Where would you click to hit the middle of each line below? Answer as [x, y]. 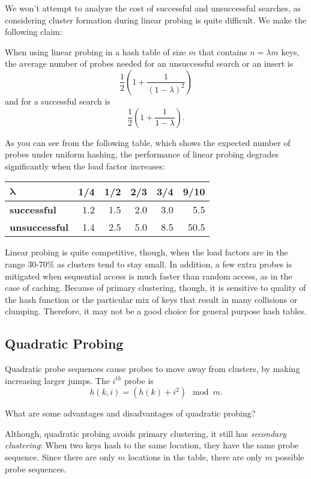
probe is [139, 380]
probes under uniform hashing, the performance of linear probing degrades [142, 154]
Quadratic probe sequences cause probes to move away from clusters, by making [152, 369]
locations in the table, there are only [195, 457]
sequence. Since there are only [60, 457]
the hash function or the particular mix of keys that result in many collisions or [151, 299]
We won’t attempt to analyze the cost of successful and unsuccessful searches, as [153, 8]
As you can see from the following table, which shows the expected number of [148, 142]
